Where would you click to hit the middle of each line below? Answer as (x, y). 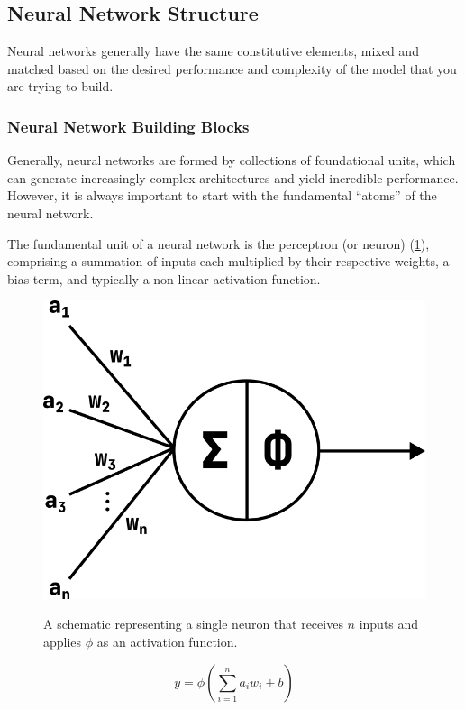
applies (63, 641)
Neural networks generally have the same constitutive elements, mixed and (213, 51)
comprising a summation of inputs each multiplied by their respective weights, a (228, 261)
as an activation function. (167, 641)
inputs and (389, 624)
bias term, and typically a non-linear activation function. (164, 278)
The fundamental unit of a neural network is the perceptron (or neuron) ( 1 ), (219, 243)
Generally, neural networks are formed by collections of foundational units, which (232, 160)
